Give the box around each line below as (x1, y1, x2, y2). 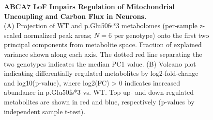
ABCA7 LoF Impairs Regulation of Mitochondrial (4, 1, 175, 11)
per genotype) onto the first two (114, 30, 209, 40)
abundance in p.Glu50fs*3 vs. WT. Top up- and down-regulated (4, 87, 194, 97)
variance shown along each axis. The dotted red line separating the (4, 49, 202, 59)
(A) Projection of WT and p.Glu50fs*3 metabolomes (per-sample (4, 20, 198, 31)
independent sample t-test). (4, 106, 86, 116)
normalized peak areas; (24, 30, 92, 40)
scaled (4, 30, 22, 40)
